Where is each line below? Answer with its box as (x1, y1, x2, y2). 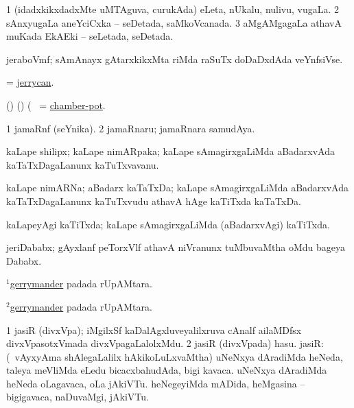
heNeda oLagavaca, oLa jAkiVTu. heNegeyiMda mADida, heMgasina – (6, 376, 305, 390)
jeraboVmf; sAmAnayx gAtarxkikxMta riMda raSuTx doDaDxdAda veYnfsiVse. (6, 51, 343, 66)
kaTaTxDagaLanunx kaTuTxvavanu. (6, 157, 159, 171)
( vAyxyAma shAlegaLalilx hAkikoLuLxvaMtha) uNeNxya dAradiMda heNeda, (6, 349, 343, 363)
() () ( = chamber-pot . (6, 97, 106, 112)
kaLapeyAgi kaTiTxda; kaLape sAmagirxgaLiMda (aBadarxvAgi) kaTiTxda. (6, 217, 330, 231)
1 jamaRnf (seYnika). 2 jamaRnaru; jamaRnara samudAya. (6, 121, 255, 135)
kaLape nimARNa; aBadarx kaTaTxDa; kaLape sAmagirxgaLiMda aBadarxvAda (6, 180, 349, 195)
